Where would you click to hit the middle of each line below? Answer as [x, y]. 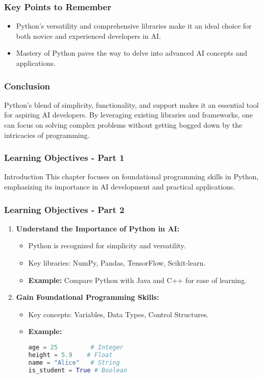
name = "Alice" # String [74, 362]
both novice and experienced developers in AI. [89, 36]
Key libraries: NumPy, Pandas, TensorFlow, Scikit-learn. [117, 263]
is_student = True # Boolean [78, 370]
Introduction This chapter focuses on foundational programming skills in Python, [131, 176]
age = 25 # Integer [76, 347]
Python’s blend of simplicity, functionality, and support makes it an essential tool [131, 104]
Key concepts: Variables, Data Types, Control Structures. [118, 314]
